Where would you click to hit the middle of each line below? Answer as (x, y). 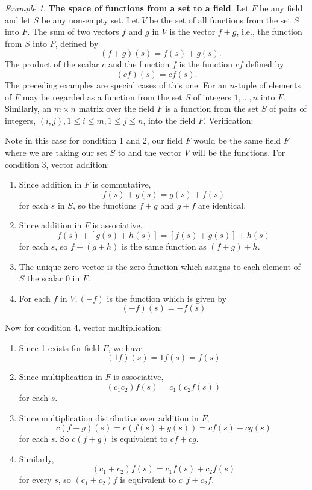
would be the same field (237, 140)
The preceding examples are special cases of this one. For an (116, 84)
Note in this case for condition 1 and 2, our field (94, 140)
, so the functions (105, 205)
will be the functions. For (239, 152)
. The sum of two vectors (73, 32)
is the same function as (164, 246)
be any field (281, 8)
